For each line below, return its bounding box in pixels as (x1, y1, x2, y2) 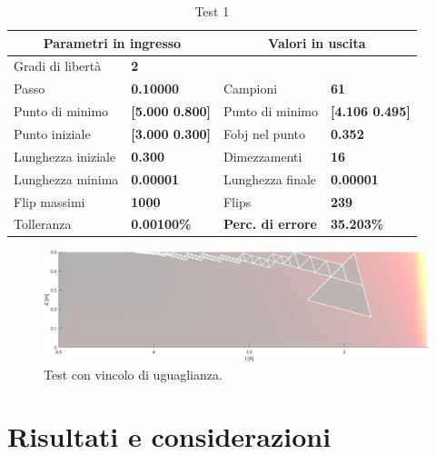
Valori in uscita (268, 33, 366, 52)
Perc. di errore (223, 214, 317, 233)
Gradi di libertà (14, 56, 102, 75)
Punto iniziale (14, 124, 91, 143)
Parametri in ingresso (43, 33, 182, 52)
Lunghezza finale (223, 169, 317, 188)
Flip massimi (14, 192, 85, 211)
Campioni (223, 79, 278, 98)
